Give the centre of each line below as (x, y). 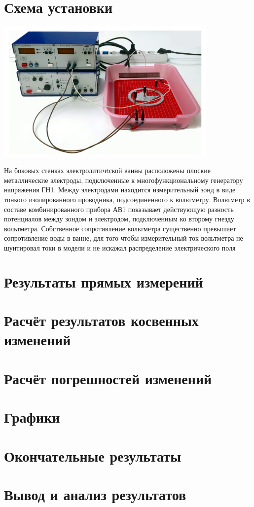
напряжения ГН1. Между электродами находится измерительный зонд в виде (120, 190)
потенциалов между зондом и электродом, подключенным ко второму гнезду (119, 219)
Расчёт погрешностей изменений (108, 378)
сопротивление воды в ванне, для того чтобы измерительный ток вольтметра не (124, 238)
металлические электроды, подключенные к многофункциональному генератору (124, 180)
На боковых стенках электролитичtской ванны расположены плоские (107, 170)
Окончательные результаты (92, 455)
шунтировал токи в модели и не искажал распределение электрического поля (120, 248)
